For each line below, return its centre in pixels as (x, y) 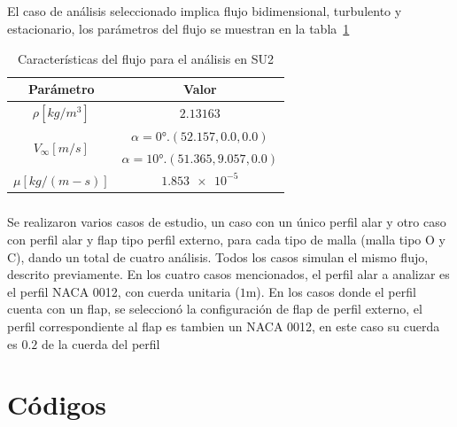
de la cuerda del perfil (101, 343)
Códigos (57, 404)
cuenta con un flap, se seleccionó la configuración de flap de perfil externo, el (215, 309)
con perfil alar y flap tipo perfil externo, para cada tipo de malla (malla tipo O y (226, 239)
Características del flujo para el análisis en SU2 (146, 58)
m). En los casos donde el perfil (331, 291)
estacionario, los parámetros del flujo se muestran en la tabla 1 (178, 28)
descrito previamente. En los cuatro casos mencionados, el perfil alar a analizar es (228, 274)
